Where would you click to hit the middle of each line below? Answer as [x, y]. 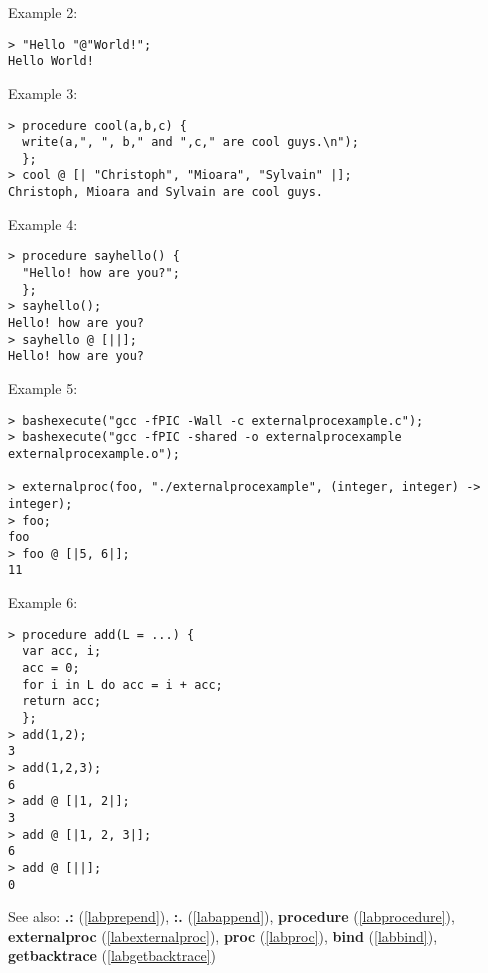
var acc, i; [62, 651]
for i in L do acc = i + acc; [122, 684]
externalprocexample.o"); [94, 453]
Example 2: [43, 12]
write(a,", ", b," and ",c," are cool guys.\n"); [190, 142]
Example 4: [43, 223]
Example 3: [43, 92]
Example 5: [43, 387]
